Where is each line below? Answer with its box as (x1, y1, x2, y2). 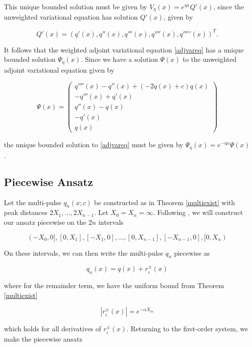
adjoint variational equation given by (4, 64, 115, 75)
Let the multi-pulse (4, 197, 62, 207)
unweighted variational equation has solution (4, 12, 138, 22)
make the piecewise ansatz (4, 333, 83, 344)
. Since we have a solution (80, 54, 158, 64)
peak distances (4, 207, 47, 217)
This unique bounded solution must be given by (4, 1, 147, 11)
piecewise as (174, 247, 210, 258)
